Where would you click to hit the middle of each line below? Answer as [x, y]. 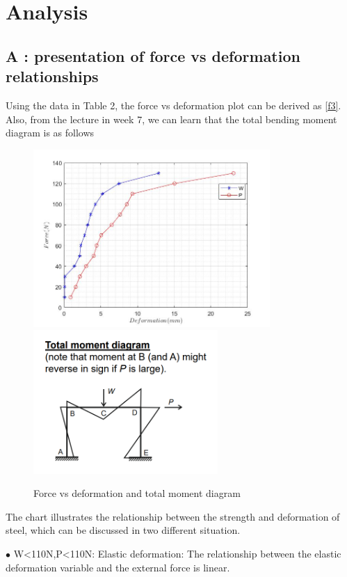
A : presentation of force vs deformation [153, 55]
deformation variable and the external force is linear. [118, 567]
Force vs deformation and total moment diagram [137, 493]
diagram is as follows [50, 133]
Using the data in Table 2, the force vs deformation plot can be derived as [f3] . [173, 105]
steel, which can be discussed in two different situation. [123, 530]
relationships [52, 76]
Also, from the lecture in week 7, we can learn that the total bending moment [171, 119]
